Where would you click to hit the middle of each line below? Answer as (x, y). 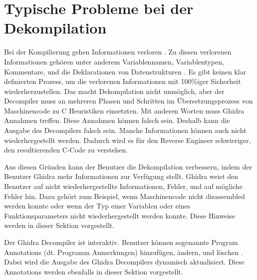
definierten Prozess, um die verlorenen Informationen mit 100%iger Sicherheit (123, 81)
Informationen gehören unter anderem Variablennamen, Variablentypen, (114, 61)
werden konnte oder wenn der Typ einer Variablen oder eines (97, 206)
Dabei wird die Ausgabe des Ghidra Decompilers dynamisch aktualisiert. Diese (124, 262)
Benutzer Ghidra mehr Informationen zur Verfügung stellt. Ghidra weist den (121, 176)
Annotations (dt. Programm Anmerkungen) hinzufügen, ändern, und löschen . (124, 252)
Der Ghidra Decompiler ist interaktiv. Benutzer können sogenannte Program (121, 242)
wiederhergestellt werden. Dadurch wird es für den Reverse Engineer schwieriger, (128, 140)
